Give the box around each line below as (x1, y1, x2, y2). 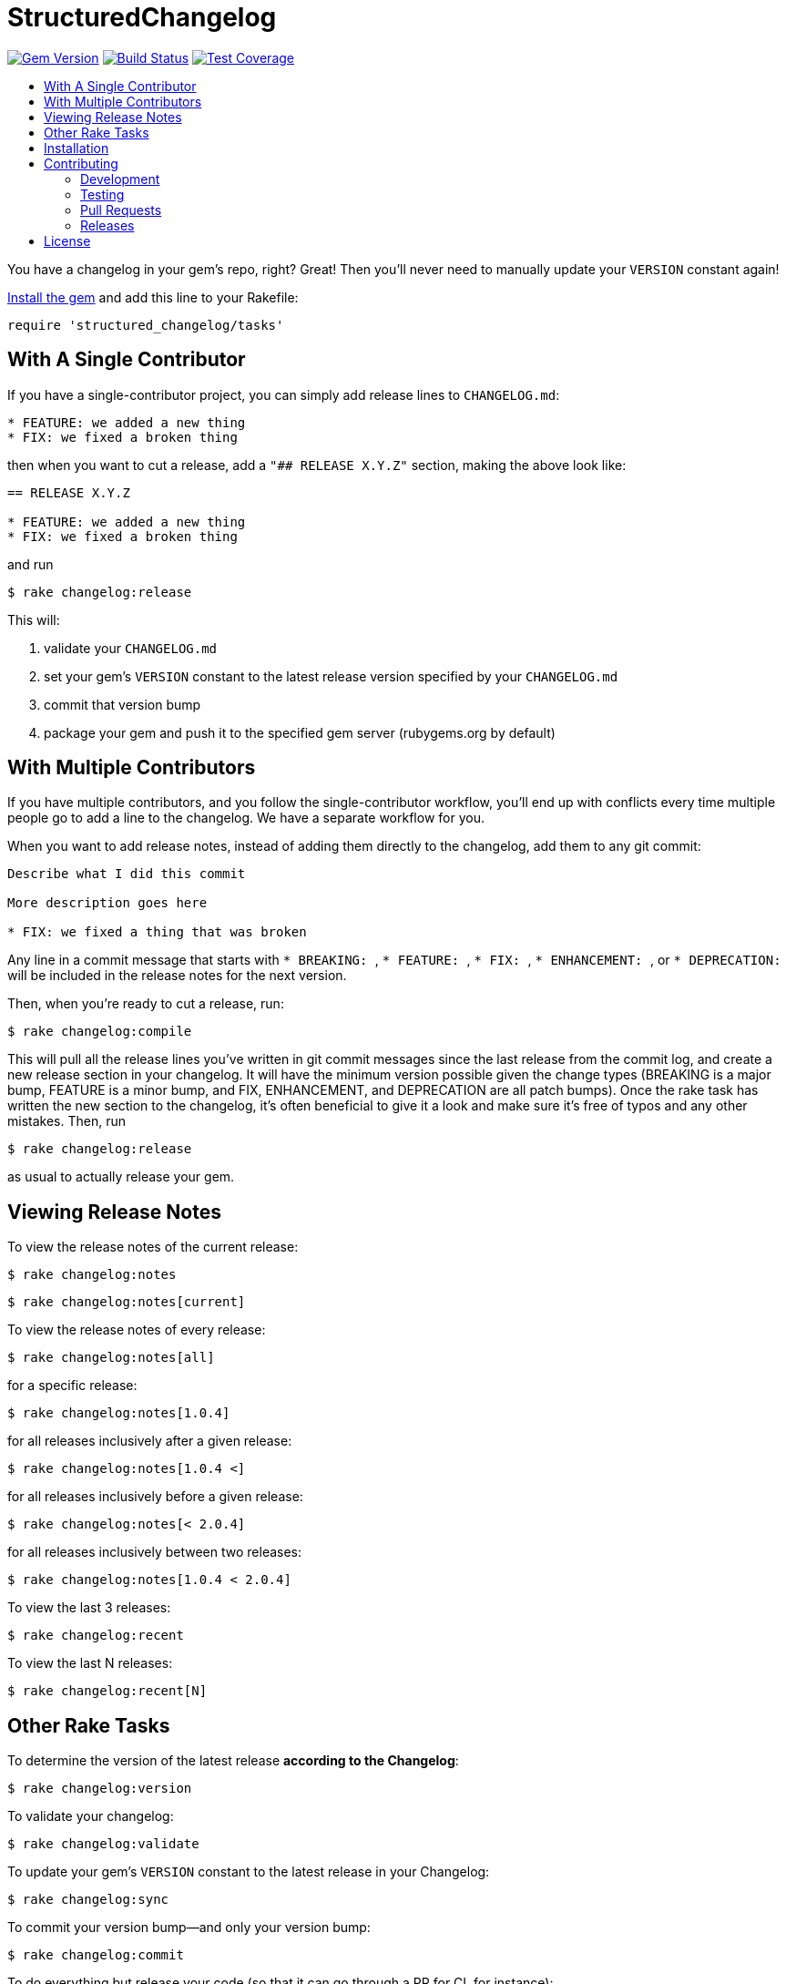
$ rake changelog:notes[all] (7, 1350, 215, 1365)
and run (7, 556, 54, 572)
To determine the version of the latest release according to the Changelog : (7, 1753, 459, 1769)
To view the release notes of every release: (7, 1322, 266, 1338)
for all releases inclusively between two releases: (7, 1544, 302, 1560)
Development (80, 170, 160, 187)
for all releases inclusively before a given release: (7, 1488, 303, 1505)
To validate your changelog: (7, 1808, 174, 1825)
